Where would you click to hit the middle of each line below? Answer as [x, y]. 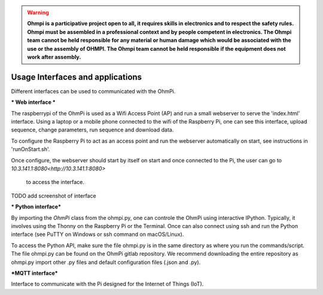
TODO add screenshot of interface [54, 196]
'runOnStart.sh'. [31, 149]
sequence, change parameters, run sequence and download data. [92, 130]
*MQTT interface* [34, 273]
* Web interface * [33, 102]
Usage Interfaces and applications [77, 77]
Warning [38, 13]
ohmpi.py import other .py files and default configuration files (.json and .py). [106, 262]
